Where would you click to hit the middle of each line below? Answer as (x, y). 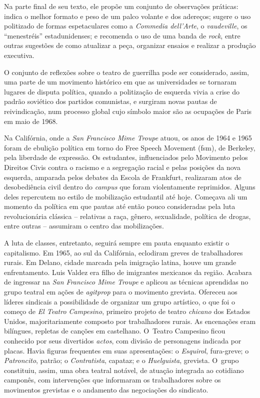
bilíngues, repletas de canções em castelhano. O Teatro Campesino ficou (115, 331)
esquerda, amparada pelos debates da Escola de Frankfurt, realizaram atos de (123, 177)
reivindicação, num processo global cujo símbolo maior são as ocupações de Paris (128, 111)
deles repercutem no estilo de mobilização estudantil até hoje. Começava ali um (126, 196)
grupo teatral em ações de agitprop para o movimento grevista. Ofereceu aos (121, 292)
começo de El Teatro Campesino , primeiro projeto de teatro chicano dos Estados (127, 311)
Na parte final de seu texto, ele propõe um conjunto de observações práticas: (121, 6)
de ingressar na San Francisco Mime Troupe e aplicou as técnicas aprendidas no (126, 282)
